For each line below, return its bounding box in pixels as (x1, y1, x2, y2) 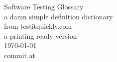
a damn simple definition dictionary (4, 11, 113, 21)
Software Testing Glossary (4, 1, 84, 11)
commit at (4, 50, 35, 60)
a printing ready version (4, 30, 77, 41)
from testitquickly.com (4, 21, 72, 31)
